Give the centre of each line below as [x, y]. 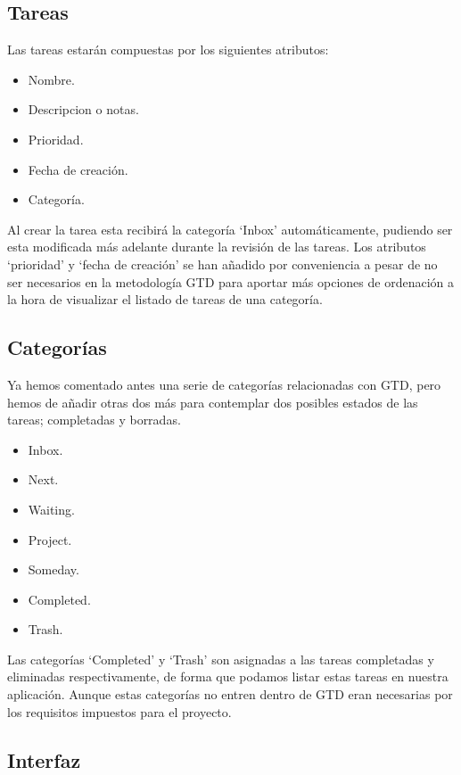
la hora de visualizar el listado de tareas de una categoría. [165, 299]
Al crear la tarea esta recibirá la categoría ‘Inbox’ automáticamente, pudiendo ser [230, 229]
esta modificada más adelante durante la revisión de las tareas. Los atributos [217, 247]
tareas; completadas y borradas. [94, 420]
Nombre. [51, 79]
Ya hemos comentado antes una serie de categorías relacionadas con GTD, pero [224, 384]
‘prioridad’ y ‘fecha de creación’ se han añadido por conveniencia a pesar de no [222, 264]
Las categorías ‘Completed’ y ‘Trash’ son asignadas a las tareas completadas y [221, 659]
